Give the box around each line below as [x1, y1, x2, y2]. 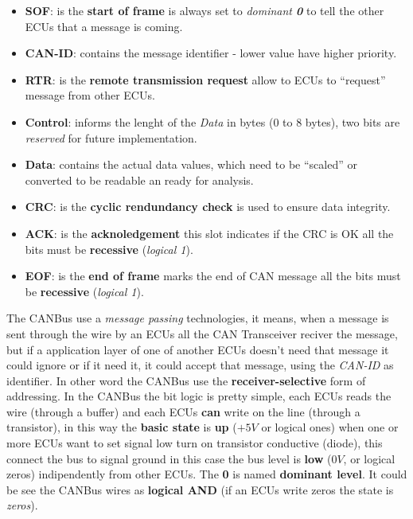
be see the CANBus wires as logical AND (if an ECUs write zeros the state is [6, 481, 394, 498]
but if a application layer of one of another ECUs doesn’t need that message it [6, 341, 389, 357]
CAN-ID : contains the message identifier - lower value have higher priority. [25, 45, 397, 61]
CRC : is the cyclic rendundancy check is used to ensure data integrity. [25, 198, 391, 215]
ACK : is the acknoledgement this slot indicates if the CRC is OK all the [25, 224, 394, 241]
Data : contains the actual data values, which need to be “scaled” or [25, 156, 357, 173]
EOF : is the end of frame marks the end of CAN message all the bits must [25, 267, 401, 284]
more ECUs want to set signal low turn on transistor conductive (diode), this [6, 435, 383, 451]
